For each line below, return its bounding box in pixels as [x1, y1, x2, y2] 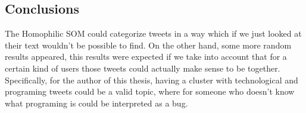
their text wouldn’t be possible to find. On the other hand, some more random [5, 38, 292, 51]
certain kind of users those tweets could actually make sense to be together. [5, 62, 280, 74]
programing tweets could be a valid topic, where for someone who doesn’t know [5, 85, 295, 98]
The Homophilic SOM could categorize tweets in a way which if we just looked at [5, 27, 302, 40]
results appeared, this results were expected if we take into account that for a [5, 50, 287, 63]
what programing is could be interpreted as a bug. [5, 96, 188, 109]
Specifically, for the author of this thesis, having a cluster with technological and [5, 73, 298, 86]
